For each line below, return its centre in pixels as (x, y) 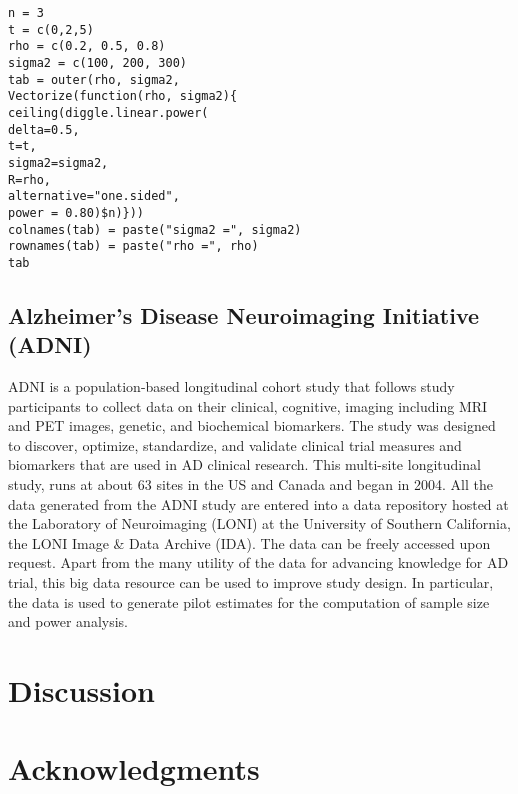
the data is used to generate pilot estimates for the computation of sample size (249, 601)
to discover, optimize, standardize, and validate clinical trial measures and (235, 444)
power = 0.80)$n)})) (76, 212)
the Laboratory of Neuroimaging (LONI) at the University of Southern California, (259, 523)
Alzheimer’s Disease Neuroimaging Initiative (244, 314)
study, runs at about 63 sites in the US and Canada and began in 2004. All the (250, 484)
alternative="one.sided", (94, 196)
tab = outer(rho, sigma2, (94, 79)
